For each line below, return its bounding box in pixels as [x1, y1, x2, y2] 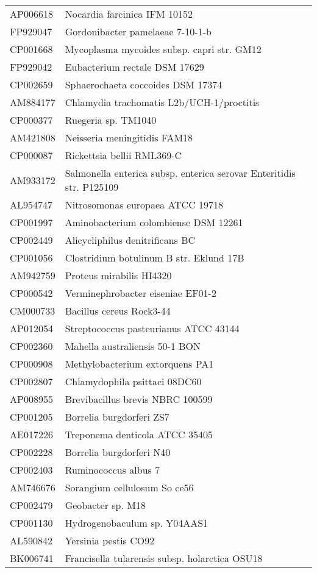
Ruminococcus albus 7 [65, 463, 160, 477]
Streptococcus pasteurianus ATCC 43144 [65, 321, 240, 335]
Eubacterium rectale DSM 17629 [65, 60, 204, 74]
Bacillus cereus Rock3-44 [65, 304, 171, 318]
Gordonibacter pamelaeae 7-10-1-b [65, 24, 212, 38]
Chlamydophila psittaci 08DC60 [65, 374, 202, 388]
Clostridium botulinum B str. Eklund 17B [65, 251, 244, 265]
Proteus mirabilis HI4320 [65, 268, 172, 282]
